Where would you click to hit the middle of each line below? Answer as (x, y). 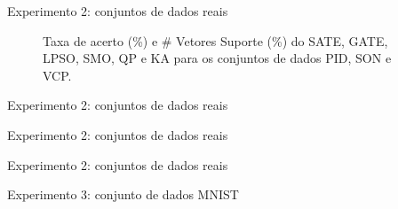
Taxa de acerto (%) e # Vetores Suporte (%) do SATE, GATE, (215, 40)
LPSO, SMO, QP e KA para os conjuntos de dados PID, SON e (217, 58)
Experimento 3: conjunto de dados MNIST (123, 194)
